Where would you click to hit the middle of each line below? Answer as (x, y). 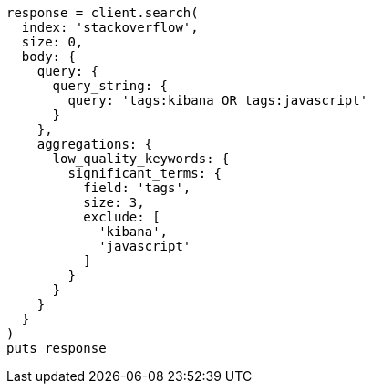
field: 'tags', (137, 188)
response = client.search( (103, 13)
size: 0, (52, 42)
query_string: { (110, 86)
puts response (57, 348)
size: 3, (114, 202)
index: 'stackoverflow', (110, 27)
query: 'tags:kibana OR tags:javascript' (218, 100)
